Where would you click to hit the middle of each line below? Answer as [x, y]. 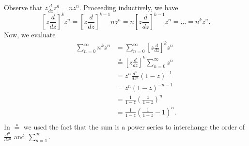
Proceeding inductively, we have [131, 7]
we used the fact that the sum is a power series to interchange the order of [134, 126]
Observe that [23, 7]
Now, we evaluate [30, 35]
